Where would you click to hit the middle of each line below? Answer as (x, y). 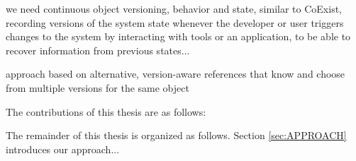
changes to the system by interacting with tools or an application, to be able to (178, 36)
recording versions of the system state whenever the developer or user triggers (175, 22)
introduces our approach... (63, 149)
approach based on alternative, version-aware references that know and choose (176, 74)
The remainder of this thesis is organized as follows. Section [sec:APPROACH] (176, 135)
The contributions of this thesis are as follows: (106, 111)
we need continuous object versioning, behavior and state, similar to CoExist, (174, 8)
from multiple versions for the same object (98, 87)
